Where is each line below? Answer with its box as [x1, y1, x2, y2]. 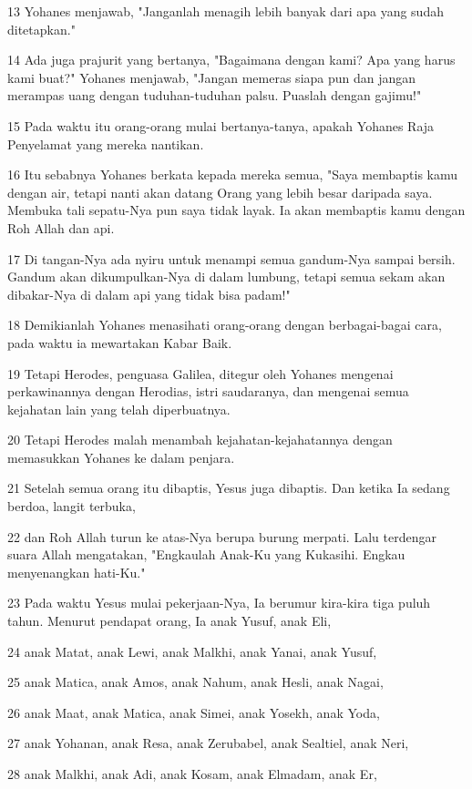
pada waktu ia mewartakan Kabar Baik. [7, 333, 232, 352]
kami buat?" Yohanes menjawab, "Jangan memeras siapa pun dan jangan [7, 67, 416, 87]
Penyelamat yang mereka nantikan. [7, 134, 204, 153]
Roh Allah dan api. [7, 218, 115, 237]
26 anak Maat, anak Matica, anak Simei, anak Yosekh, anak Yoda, [7, 702, 380, 722]
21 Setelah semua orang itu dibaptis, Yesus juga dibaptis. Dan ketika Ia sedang [7, 478, 450, 497]
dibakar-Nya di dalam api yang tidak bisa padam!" [7, 284, 291, 303]
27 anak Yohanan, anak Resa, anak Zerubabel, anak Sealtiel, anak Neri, [7, 733, 409, 753]
